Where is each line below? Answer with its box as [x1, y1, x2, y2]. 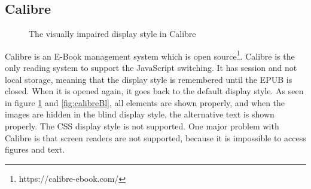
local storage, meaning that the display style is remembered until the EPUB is [5, 73, 292, 85]
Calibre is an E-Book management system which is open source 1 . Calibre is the [5, 48, 295, 62]
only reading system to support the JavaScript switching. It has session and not [5, 61, 297, 74]
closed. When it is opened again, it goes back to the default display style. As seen [5, 85, 304, 97]
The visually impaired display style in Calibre [29, 27, 196, 40]
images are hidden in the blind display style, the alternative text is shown [5, 108, 275, 120]
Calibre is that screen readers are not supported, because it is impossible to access [5, 131, 306, 144]
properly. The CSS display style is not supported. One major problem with [5, 120, 279, 132]
